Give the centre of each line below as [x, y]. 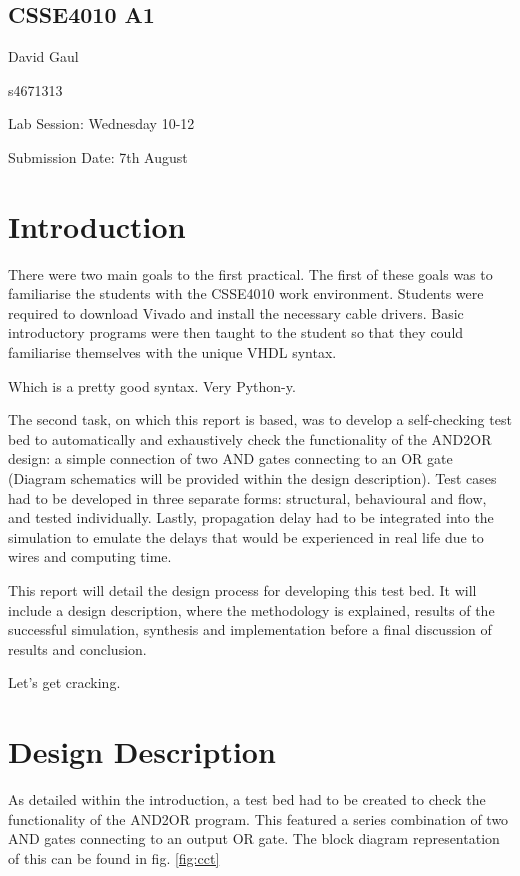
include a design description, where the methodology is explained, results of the [251, 609]
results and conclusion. [77, 648]
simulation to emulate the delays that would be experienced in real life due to [246, 536]
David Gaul [43, 56]
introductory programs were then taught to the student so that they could [236, 332]
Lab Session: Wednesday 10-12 [101, 123]
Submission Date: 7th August [98, 156]
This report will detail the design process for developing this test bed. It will [242, 590]
